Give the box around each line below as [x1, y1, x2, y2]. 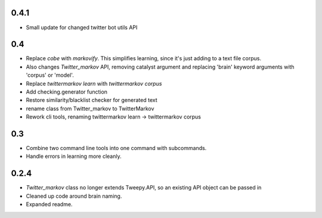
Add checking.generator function [26, 88, 107, 95]
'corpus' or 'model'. [26, 71, 74, 79]
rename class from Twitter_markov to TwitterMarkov [26, 105, 154, 112]
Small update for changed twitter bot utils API [26, 24, 138, 31]
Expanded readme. [26, 201, 73, 208]
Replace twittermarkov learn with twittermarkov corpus [26, 80, 162, 87]
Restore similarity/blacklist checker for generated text [26, 96, 157, 104]
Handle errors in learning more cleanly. [26, 152, 122, 160]
